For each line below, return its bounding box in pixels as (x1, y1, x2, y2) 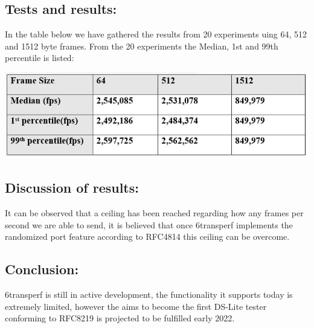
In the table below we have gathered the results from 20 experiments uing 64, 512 (5, 28, 307, 40)
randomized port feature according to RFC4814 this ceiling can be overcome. (5, 230, 290, 243)
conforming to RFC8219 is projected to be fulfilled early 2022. (5, 312, 235, 324)
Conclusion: (5, 260, 79, 278)
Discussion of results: (5, 178, 139, 197)
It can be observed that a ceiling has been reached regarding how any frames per (5, 207, 304, 219)
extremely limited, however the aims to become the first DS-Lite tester (5, 300, 267, 312)
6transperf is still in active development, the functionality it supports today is (5, 288, 293, 301)
